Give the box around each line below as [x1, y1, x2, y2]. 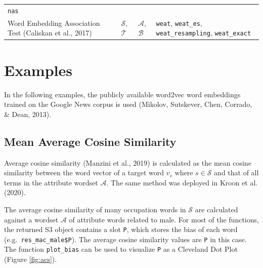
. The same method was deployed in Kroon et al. [106, 177, 258, 187]
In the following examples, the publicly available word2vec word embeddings [4, 89, 241, 99]
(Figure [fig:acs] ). [4, 254, 57, 264]
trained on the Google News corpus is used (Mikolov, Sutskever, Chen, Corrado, [4, 99, 252, 109]
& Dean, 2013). [4, 108, 52, 119]
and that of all [214, 167, 259, 178]
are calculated [195, 204, 238, 214]
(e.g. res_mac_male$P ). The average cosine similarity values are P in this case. [4, 234, 247, 244]
